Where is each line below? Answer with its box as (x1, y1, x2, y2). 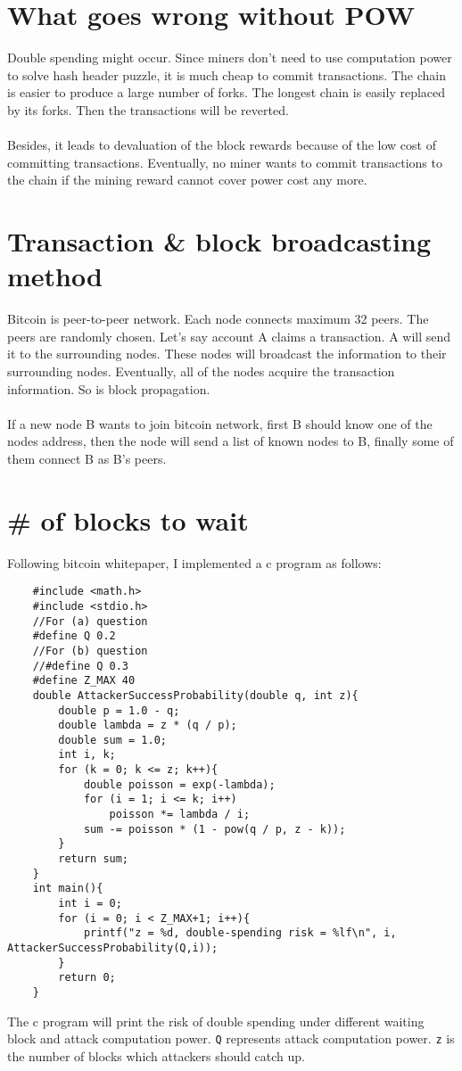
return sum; (58, 853, 129, 866)
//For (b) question (32, 644, 148, 657)
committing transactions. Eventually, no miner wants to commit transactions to (7, 152, 442, 171)
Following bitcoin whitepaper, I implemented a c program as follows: (7, 553, 382, 572)
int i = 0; (58, 897, 122, 910)
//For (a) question (32, 614, 148, 628)
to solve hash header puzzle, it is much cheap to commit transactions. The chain (7, 65, 446, 84)
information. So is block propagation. (7, 379, 210, 398)
